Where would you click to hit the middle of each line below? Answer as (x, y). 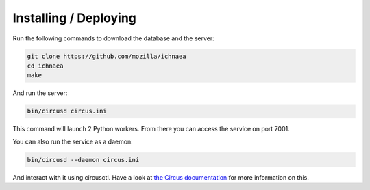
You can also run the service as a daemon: (73, 141)
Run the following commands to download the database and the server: (114, 38)
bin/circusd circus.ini (67, 111)
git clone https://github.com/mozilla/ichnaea (107, 56)
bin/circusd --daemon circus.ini (83, 160)
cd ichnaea (45, 66)
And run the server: (40, 93)
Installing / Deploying (75, 18)
